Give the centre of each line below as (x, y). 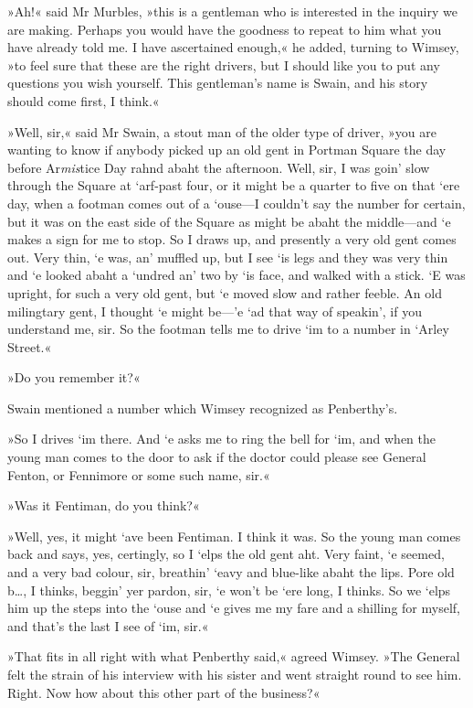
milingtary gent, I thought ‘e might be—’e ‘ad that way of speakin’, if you (215, 311)
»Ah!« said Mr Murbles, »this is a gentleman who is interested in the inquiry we (232, 11)
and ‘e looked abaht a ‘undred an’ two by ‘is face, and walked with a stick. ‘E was (236, 275)
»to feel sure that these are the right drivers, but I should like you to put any (224, 64)
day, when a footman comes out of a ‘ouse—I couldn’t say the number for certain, (236, 203)
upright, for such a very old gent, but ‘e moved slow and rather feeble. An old (225, 292)
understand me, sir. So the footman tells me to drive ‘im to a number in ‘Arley (228, 329)
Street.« (30, 346)
